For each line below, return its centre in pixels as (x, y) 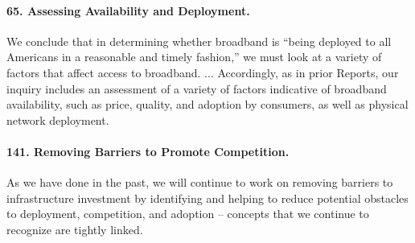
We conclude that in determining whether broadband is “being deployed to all (199, 41)
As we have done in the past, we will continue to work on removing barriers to (200, 182)
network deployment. (58, 119)
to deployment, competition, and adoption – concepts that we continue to (188, 214)
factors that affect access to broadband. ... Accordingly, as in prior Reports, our (203, 72)
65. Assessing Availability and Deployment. (128, 10)
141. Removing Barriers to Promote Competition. (148, 151)
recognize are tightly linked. (75, 229)
